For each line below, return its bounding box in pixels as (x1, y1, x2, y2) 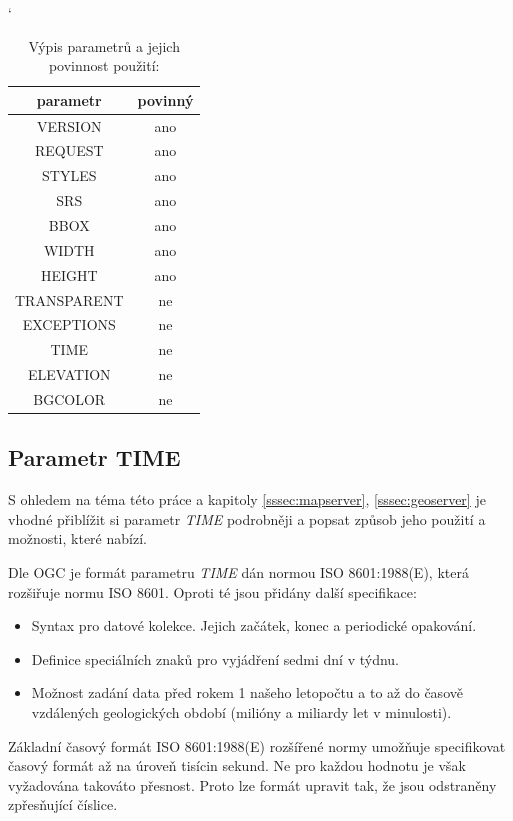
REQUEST (34, 140, 104, 161)
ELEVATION (27, 364, 111, 385)
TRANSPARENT (15, 289, 124, 310)
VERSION (36, 115, 102, 136)
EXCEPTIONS (22, 314, 116, 335)
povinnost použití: (48, 55, 160, 76)
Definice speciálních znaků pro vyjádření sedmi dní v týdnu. (31, 648, 399, 669)
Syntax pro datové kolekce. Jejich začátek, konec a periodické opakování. (31, 615, 477, 636)
